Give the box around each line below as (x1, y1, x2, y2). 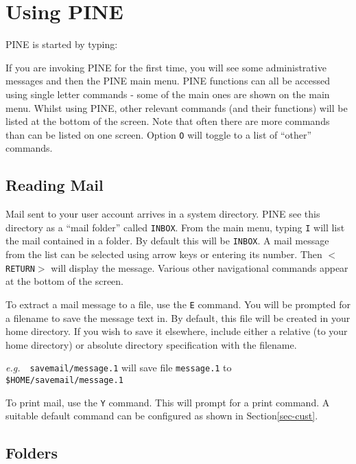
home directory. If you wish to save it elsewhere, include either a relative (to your (5, 324, 348, 338)
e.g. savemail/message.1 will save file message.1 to (5, 360, 232, 375)
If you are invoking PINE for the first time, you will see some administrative (5, 60, 327, 74)
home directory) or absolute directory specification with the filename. (5, 337, 297, 351)
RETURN (5, 264, 35, 274)
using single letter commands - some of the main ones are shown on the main (5, 86, 330, 101)
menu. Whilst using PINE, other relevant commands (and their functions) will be (5, 100, 348, 115)
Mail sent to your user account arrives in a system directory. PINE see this (5, 207, 320, 221)
